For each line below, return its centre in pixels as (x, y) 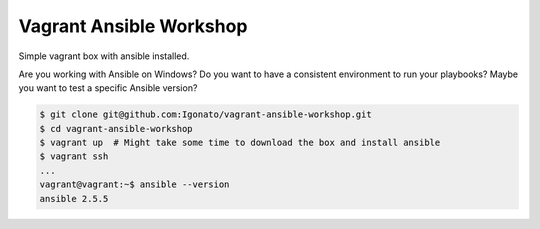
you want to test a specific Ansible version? (108, 88)
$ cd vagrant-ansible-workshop (116, 128)
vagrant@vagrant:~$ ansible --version (134, 184)
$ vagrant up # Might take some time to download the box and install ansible (240, 143)
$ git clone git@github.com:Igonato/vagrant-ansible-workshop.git (205, 114)
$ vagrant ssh (74, 156)
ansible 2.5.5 (74, 198)
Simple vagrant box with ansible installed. (104, 56)
